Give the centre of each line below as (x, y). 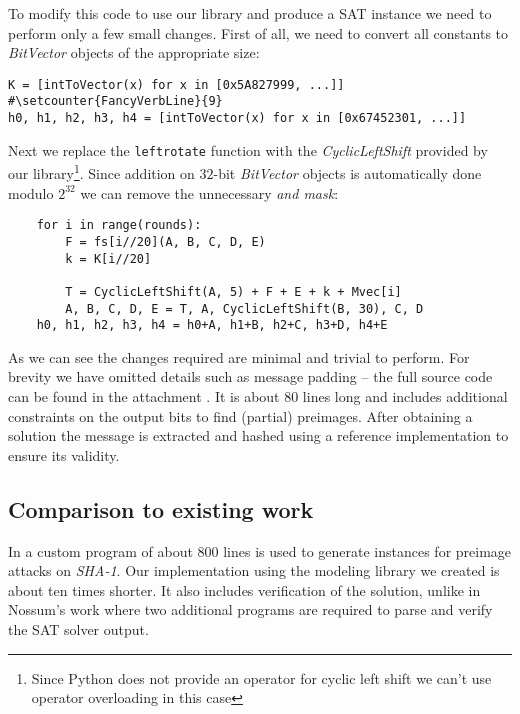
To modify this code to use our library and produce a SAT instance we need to (250, 13)
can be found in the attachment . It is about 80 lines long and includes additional (258, 396)
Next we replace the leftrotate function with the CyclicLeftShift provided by (248, 149)
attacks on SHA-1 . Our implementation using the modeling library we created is (254, 570)
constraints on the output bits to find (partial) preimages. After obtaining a (240, 415)
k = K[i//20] (108, 258)
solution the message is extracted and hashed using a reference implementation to (258, 435)
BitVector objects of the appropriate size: (134, 52)
